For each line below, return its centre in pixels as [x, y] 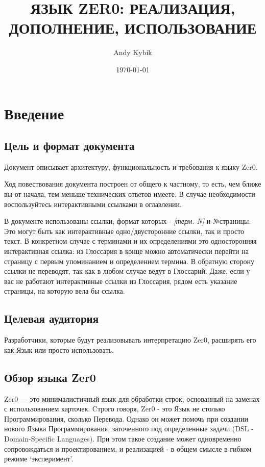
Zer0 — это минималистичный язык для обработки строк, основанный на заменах [132, 398]
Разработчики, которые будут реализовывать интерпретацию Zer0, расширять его [130, 340]
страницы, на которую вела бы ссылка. [65, 291]
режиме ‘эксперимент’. [39, 459]
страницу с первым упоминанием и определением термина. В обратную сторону [129, 261]
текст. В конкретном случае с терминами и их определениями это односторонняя [130, 241]
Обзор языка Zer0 [50, 377]
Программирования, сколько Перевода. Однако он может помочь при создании [126, 418]
